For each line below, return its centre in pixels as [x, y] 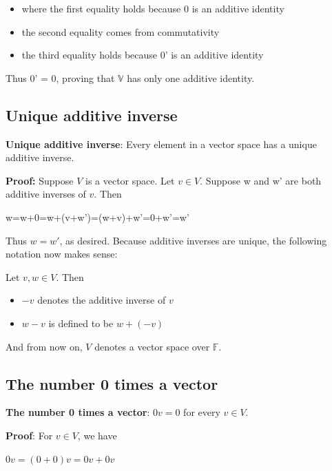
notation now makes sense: [62, 254]
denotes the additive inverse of [102, 300]
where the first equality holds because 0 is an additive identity [153, 8]
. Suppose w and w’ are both [261, 180]
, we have [97, 435]
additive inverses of [46, 194]
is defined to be [81, 323]
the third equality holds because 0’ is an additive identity [143, 55]
